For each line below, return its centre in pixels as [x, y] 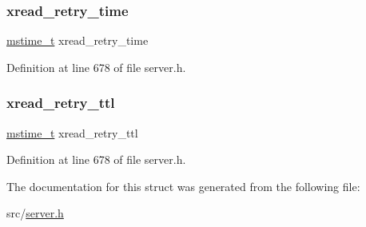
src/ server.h [35, 213]
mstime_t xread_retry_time [78, 40]
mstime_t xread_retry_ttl [72, 132]
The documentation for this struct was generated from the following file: [183, 186]
